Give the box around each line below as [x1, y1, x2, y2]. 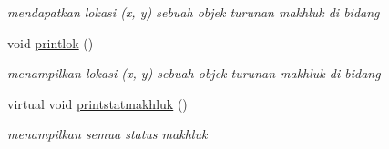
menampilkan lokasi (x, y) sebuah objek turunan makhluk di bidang [7, 64, 381, 83]
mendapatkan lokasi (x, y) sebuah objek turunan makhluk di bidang [7, 3, 380, 21]
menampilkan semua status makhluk [7, 124, 208, 144]
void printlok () [7, 33, 94, 52]
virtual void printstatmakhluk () [7, 94, 188, 113]
